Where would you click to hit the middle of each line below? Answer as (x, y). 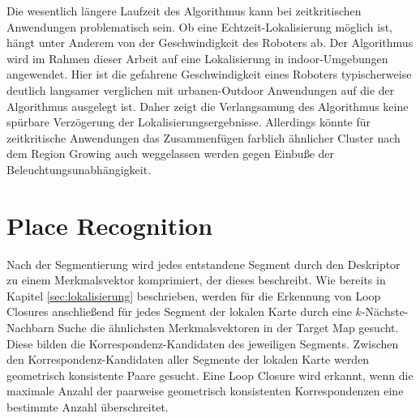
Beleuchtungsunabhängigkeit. (79, 169)
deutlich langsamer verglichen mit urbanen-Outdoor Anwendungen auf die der (201, 90)
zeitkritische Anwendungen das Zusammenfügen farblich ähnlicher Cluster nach (204, 137)
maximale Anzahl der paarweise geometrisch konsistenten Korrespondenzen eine (205, 391)
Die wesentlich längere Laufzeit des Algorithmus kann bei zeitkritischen (184, 11)
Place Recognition (110, 225)
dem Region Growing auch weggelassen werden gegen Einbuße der (170, 154)
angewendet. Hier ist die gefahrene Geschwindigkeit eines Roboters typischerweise (209, 74)
